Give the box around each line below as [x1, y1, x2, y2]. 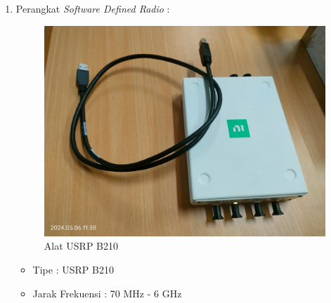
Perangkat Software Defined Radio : [15, 1, 170, 15]
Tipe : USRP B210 [32, 262, 114, 276]
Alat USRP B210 [44, 238, 118, 253]
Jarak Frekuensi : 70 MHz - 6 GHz [32, 285, 182, 300]
